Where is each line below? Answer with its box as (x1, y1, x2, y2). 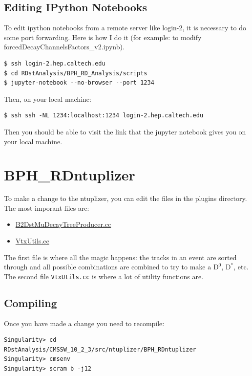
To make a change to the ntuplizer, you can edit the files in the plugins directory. (4, 193, 247, 203)
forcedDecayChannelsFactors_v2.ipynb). (4, 42, 125, 52)
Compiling (4, 295, 57, 310)
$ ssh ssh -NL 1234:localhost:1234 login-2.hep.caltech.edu (4, 112, 204, 119)
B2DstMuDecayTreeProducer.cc (15, 219, 111, 229)
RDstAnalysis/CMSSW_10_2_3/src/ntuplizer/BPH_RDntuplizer (4, 346, 196, 353)
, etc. (233, 262, 249, 272)
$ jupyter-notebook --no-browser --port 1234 (4, 79, 154, 87)
